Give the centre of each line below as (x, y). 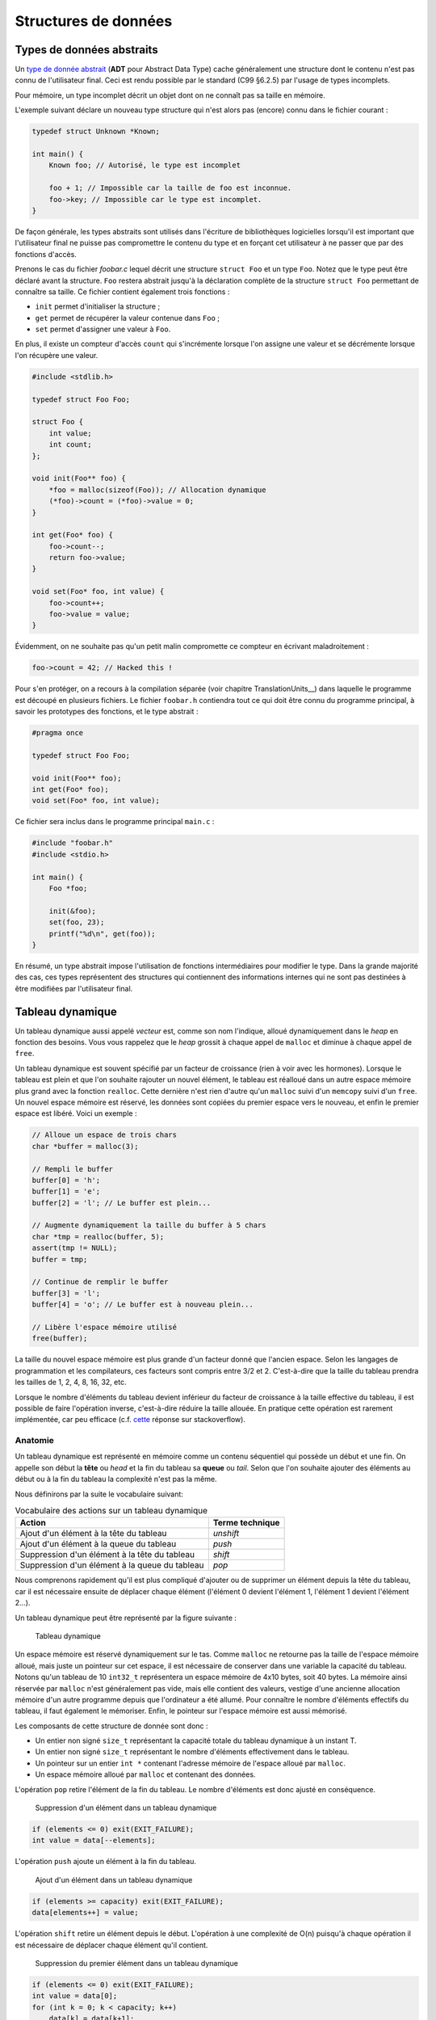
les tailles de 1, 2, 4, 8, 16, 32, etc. (71, 1382)
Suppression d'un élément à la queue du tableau (112, 1565)
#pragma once (58, 733)
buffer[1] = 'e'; (66, 1191)
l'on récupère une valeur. (57, 355)
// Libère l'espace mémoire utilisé (105, 1327)
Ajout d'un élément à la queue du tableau (98, 1544)
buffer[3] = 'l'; (66, 1293)
